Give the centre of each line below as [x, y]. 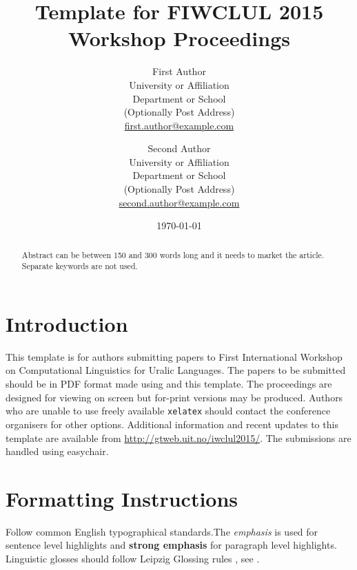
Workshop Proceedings [179, 38]
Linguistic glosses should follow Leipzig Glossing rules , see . [133, 559]
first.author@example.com [179, 125]
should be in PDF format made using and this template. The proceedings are [169, 384]
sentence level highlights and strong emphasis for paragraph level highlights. [171, 545]
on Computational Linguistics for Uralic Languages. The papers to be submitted [176, 370]
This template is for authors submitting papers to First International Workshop [174, 356]
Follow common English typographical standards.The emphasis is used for [162, 531]
